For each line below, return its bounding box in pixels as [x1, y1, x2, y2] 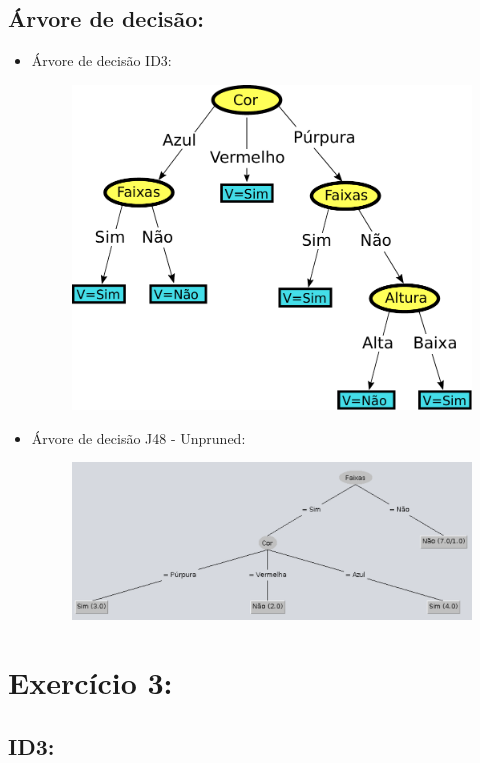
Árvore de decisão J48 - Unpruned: [31, 427, 246, 448]
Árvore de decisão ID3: [31, 50, 172, 71]
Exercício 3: [8, 662, 173, 703]
